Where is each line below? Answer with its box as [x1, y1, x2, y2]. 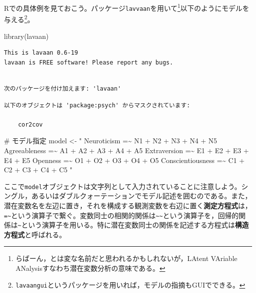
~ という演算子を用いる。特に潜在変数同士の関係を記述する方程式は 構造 [18, 220, 249, 230]
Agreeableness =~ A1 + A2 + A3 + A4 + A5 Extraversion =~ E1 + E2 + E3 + [4, 145, 249, 155]
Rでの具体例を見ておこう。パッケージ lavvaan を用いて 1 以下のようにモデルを [4, 1, 250, 13]
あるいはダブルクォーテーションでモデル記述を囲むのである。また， [31, 191, 252, 201]
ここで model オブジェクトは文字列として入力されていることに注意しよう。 [4, 181, 242, 191]
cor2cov [18, 121, 43, 128]
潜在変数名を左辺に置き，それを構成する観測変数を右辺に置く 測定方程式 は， [4, 200, 252, 210]
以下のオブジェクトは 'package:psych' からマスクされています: [4, 101, 191, 109]
